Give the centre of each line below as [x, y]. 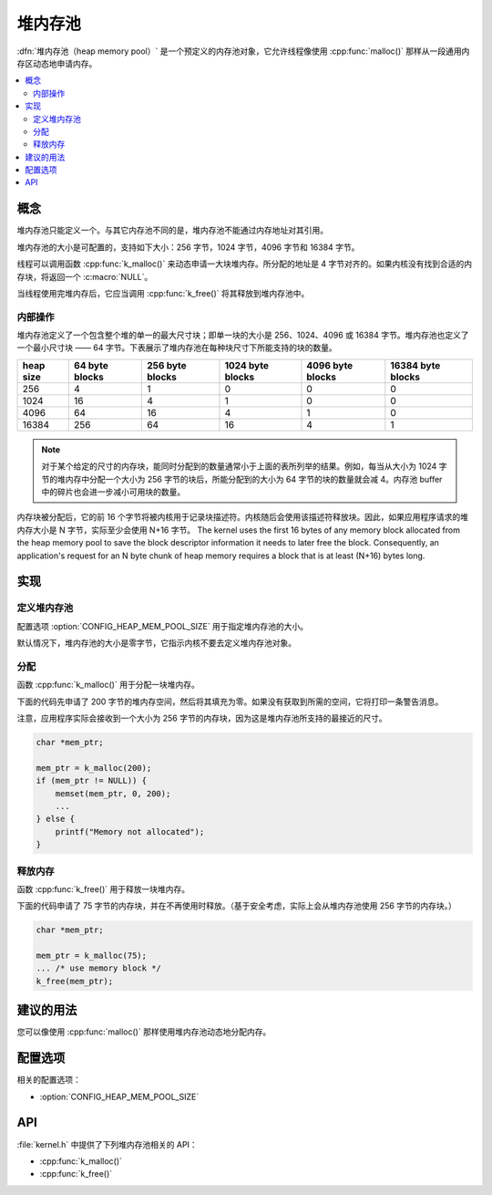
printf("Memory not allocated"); [130, 831]
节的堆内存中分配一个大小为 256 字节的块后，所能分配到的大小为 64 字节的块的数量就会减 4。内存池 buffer [242, 479]
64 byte [91, 365]
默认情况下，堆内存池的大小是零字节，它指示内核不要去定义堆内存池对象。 [156, 643]
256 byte [167, 365]
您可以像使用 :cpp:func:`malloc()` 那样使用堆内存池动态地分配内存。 [144, 1032]
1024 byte [246, 365]
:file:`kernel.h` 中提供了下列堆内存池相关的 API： [107, 1144]
